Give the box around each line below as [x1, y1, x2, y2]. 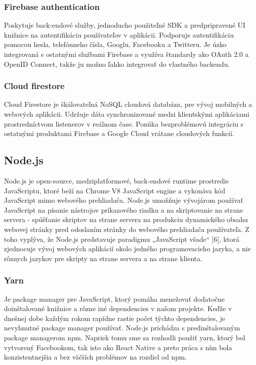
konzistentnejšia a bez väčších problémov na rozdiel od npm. [4, 352, 187, 362]
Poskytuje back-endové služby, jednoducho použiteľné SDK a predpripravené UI [4, 20, 246, 30]
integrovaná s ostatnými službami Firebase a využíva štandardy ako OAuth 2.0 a [4, 49, 249, 59]
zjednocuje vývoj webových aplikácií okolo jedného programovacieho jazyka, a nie [4, 243, 251, 254]
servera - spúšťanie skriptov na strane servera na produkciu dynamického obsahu [4, 214, 248, 225]
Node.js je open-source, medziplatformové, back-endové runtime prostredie [4, 175, 229, 185]
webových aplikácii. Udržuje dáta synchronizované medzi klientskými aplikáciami [4, 109, 250, 119]
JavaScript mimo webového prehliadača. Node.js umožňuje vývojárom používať [4, 195, 244, 205]
